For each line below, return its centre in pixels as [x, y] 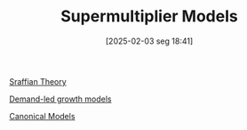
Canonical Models [42, 116]
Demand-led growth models [60, 99]
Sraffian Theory [38, 81]
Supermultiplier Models [149, 16]
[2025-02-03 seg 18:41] [149, 41]
